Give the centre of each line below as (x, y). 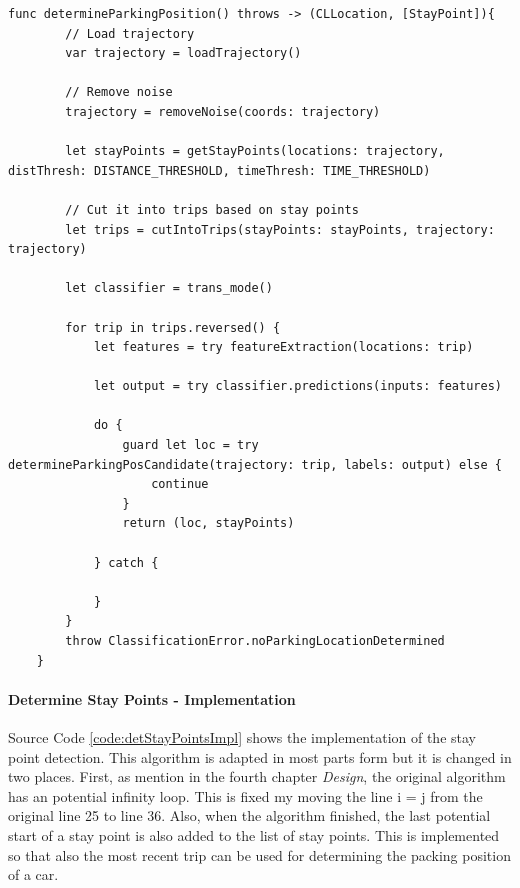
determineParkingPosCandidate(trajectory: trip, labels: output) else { (255, 464)
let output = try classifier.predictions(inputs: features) (297, 386)
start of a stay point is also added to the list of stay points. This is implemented (254, 834)
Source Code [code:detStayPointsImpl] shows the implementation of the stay (242, 736)
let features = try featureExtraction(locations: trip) (283, 347)
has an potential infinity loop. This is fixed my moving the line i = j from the (245, 795)
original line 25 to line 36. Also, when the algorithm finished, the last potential (249, 815)
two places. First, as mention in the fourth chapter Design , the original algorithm (257, 776)
